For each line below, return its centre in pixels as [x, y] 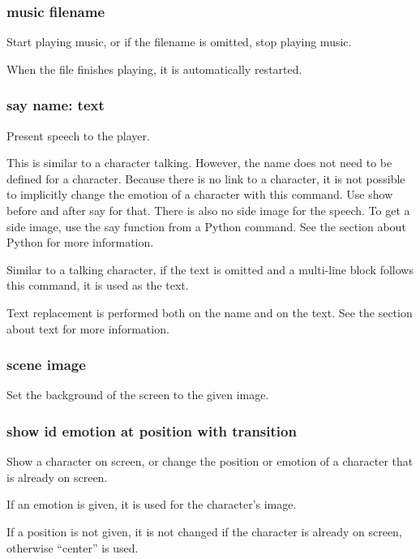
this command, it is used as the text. [98, 285]
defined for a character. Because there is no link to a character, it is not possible [206, 178]
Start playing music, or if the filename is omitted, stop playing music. [179, 42]
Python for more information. [80, 242]
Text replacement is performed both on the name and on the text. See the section [210, 312]
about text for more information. [88, 328]
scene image [46, 365]
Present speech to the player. [78, 135]
